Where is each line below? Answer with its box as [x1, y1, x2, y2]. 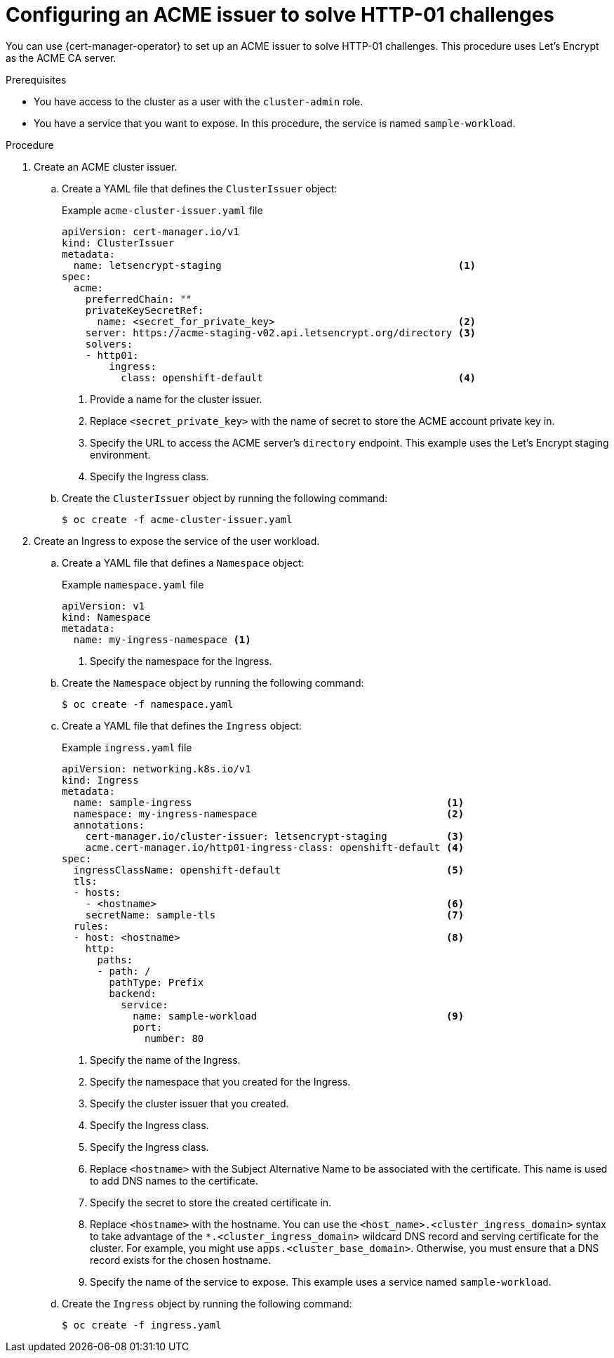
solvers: [85, 338, 133, 350]
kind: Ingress [62, 774, 139, 786]
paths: [97, 954, 133, 965]
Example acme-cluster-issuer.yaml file [62, 204, 263, 216]
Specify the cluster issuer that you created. [90, 1097, 289, 1109]
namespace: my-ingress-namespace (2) [73, 807, 465, 819]
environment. [90, 448, 151, 461]
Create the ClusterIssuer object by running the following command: [62, 492, 388, 504]
